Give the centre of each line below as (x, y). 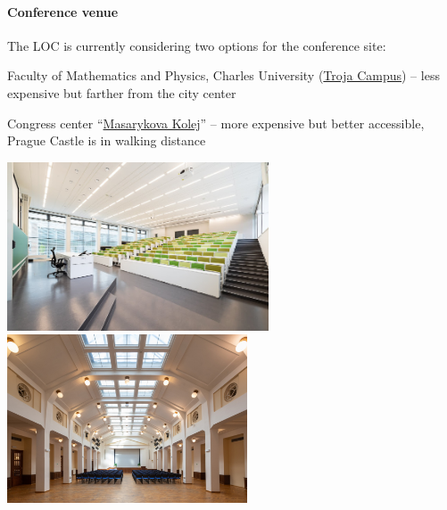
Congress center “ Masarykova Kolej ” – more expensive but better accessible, (216, 123)
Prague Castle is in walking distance (107, 140)
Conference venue (63, 11)
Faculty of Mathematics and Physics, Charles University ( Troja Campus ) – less (223, 75)
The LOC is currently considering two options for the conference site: (197, 45)
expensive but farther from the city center (122, 92)
